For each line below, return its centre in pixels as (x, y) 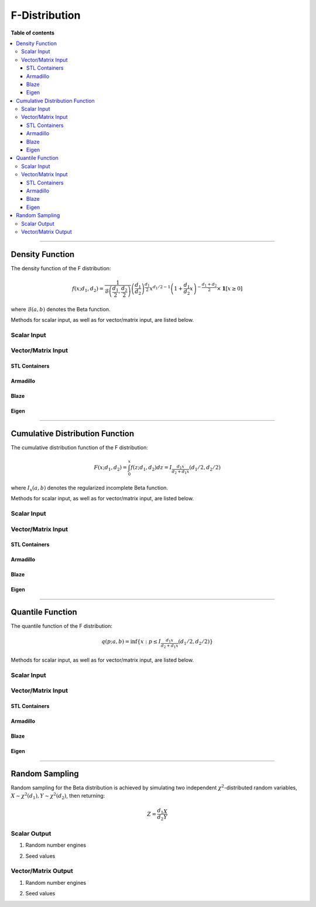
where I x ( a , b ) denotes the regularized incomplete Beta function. (90, 488)
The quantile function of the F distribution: (62, 626)
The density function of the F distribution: (61, 268)
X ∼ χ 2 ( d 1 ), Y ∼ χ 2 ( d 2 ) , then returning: (58, 796)
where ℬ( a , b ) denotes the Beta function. (61, 309)
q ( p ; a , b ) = (116, 641)
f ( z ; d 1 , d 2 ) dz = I (151, 468)
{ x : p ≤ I (149, 641)
